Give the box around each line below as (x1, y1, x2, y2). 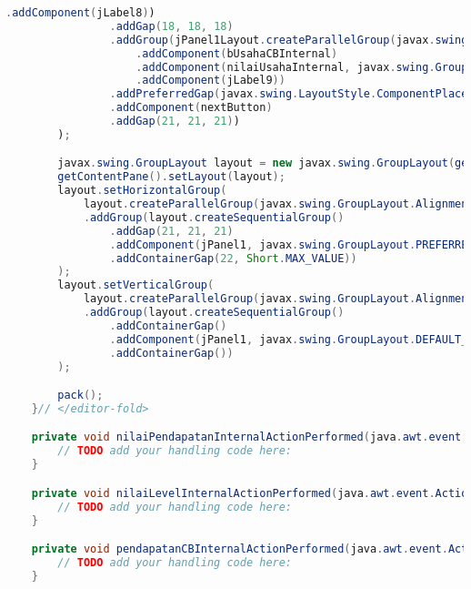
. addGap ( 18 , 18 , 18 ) (109, 19, 234, 33)
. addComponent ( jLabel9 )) (135, 74, 286, 87)
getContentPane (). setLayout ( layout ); (57, 170, 286, 184)
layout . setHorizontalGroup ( (57, 184, 227, 198)
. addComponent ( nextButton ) (109, 101, 273, 115)
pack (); (57, 389, 104, 402)
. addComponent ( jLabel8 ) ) (5, 6, 155, 19)
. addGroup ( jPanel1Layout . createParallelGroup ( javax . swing (109, 33, 468, 46)
